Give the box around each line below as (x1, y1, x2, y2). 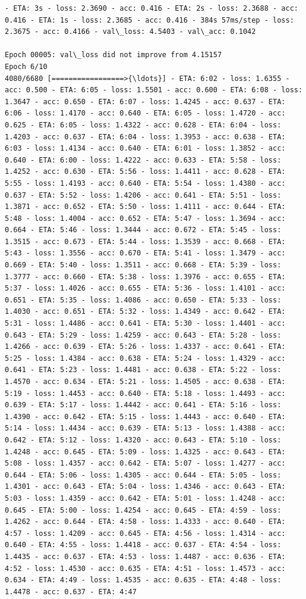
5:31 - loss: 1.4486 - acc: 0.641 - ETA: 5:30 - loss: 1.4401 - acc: (5, 319, 286, 328)
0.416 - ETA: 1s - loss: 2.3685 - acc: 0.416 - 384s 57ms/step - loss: (5, 15, 294, 24)
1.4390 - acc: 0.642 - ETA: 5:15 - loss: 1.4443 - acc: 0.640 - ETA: (5, 412, 286, 421)
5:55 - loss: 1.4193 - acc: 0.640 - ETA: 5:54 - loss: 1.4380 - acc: (5, 179, 286, 188)
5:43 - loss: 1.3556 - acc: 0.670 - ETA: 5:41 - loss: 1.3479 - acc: (5, 249, 286, 258)
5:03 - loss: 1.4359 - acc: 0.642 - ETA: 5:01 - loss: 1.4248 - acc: (5, 494, 286, 503)
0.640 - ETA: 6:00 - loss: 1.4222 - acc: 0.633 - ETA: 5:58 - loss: (5, 155, 282, 164)
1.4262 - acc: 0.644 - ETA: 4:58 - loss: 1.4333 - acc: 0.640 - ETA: (5, 517, 286, 526)
